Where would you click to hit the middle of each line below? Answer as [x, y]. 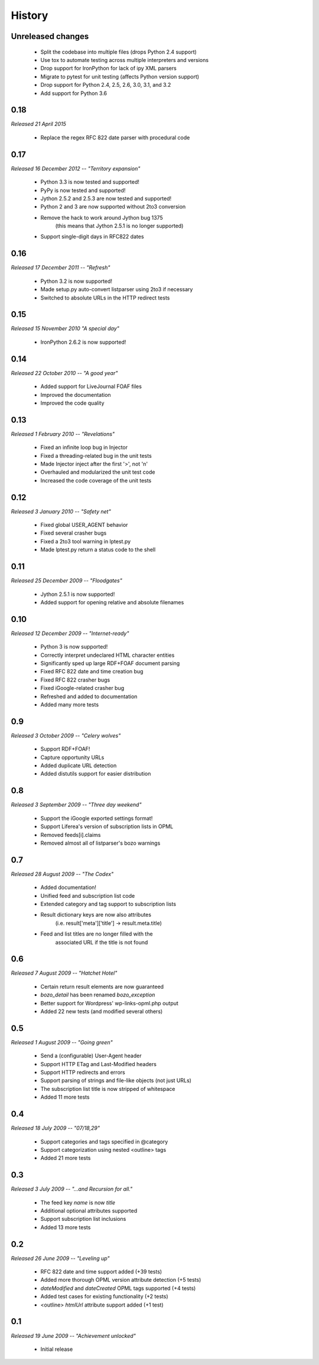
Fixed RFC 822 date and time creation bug [92, 672]
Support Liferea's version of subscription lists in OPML [107, 826]
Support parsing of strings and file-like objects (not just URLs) [116, 1080]
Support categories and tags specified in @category [104, 1141]
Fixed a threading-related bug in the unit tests [96, 455]
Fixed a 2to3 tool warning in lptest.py [86, 541]
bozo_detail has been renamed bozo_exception [98, 995]
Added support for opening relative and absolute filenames [112, 602]
